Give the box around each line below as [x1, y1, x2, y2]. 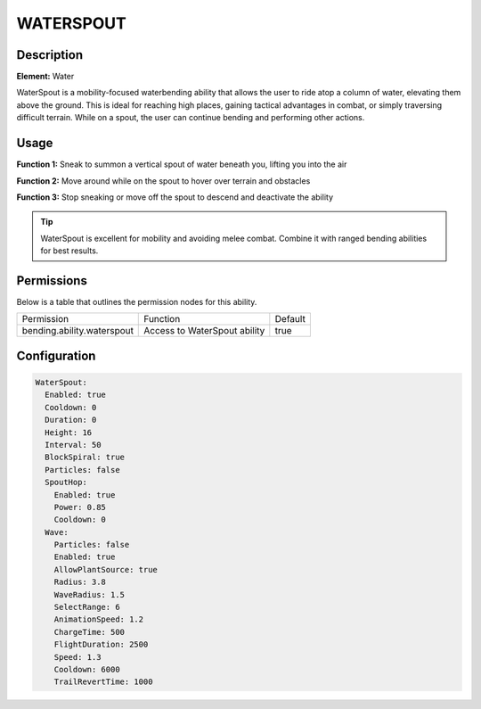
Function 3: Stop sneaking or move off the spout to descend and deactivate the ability [16, 192, 334, 202]
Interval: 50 [45, 440, 102, 449]
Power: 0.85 [53, 502, 107, 512]
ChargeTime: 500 [53, 627, 125, 637]
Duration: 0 [45, 415, 97, 425]
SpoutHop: [45, 477, 88, 488]
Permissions [16, 273, 88, 288]
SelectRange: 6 [53, 602, 120, 613]
